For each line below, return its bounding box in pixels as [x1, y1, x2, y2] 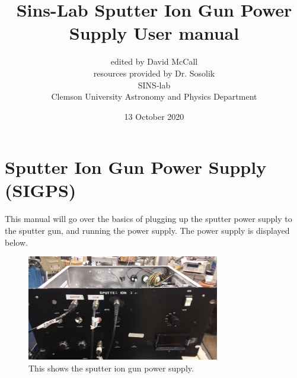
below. [5, 236, 28, 248]
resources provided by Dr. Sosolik [93, 66, 215, 79]
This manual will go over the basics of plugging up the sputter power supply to [5, 212, 292, 225]
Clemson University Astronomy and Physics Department [51, 90, 257, 103]
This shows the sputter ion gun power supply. [28, 361, 194, 374]
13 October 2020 [124, 110, 184, 122]
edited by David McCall [110, 55, 198, 68]
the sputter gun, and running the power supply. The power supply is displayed [5, 224, 290, 236]
